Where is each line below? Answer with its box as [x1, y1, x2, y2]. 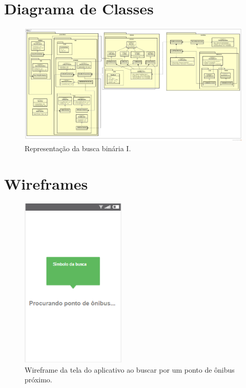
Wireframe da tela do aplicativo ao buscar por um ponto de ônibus [25, 364, 235, 375]
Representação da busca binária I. [25, 142, 131, 153]
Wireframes [4, 173, 88, 194]
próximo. [25, 374, 52, 385]
